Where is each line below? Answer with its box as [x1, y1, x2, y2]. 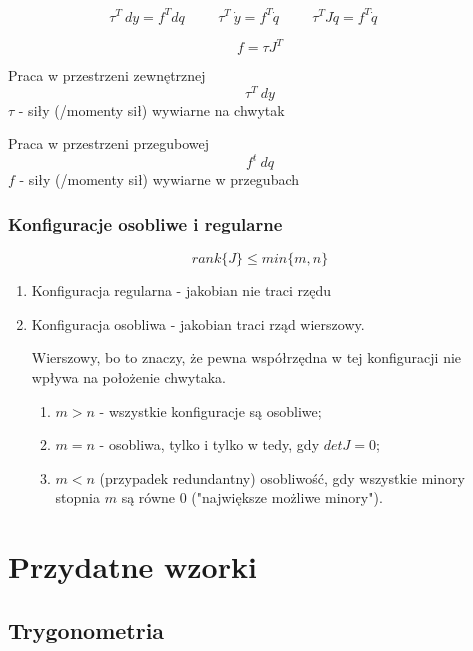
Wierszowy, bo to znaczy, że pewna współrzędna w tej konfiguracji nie [31, 347, 462, 368]
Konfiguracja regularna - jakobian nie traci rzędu [31, 280, 332, 301]
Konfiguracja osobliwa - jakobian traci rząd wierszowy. [31, 313, 365, 334]
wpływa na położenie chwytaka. [31, 366, 226, 387]
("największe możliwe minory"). [191, 487, 383, 508]
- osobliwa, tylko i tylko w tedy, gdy [99, 434, 320, 455]
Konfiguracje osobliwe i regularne [8, 211, 283, 236]
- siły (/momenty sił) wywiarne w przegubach [19, 169, 300, 190]
